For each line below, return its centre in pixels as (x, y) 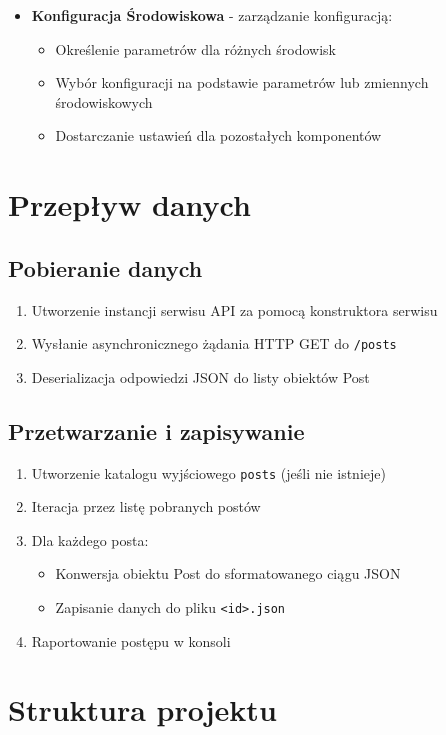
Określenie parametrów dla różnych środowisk (196, 48)
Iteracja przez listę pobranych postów (146, 506)
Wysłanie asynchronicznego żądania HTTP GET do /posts (214, 343)
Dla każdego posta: (90, 539)
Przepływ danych (129, 204)
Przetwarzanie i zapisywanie (156, 430)
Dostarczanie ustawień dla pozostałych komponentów (218, 135)
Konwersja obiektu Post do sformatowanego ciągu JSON (228, 573)
